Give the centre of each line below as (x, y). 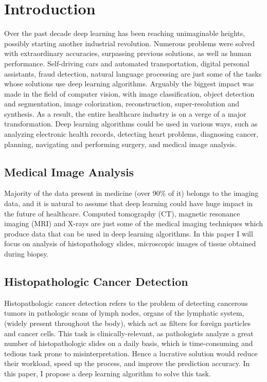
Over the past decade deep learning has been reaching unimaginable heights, (125, 33)
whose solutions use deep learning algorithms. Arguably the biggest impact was (129, 84)
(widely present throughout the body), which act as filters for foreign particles (127, 323)
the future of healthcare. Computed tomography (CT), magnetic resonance (122, 213)
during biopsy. (26, 254)
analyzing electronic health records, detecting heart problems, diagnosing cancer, (131, 134)
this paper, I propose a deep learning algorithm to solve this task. (108, 373)
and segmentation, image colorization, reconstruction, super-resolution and (122, 104)
